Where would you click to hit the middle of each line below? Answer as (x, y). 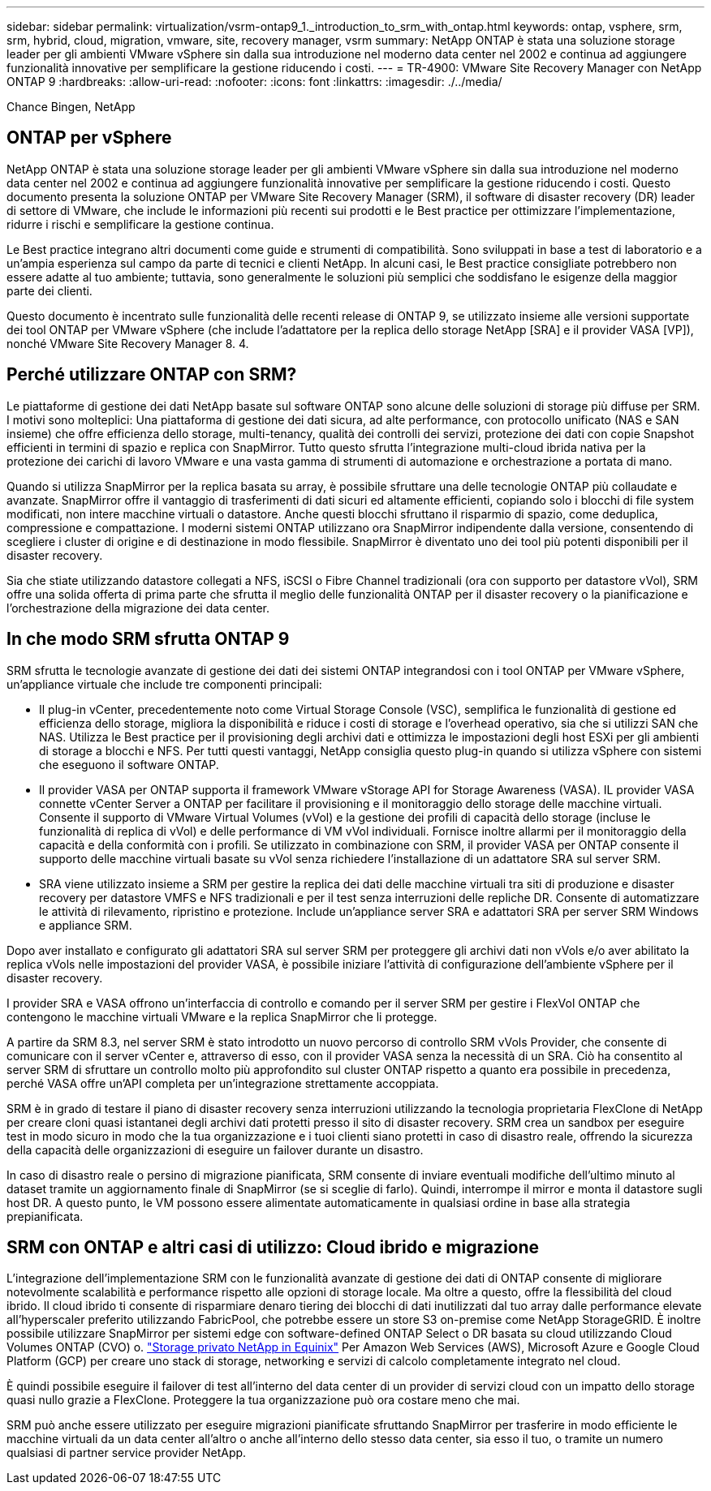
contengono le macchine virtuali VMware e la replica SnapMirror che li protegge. (222, 1016)
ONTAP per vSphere (89, 138)
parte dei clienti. (50, 290)
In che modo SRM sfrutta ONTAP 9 (148, 639)
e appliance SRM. (86, 925)
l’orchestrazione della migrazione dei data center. (138, 608)
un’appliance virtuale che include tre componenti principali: (164, 684)
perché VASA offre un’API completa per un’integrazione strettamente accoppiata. (223, 1083)
